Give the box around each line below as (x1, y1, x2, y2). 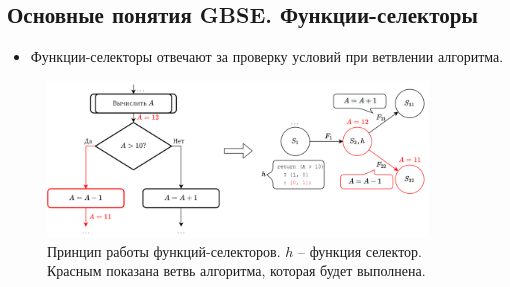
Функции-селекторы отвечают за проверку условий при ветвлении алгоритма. (30, 46, 504, 67)
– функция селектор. (297, 240, 422, 261)
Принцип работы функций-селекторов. (47, 240, 281, 261)
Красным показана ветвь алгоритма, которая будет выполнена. (47, 260, 426, 281)
